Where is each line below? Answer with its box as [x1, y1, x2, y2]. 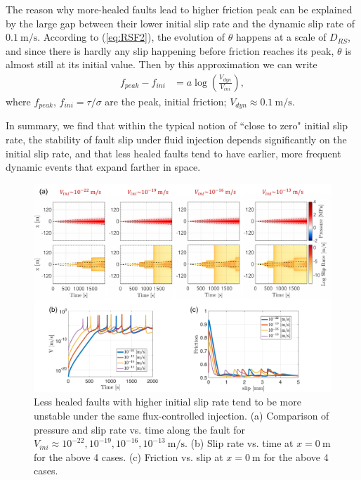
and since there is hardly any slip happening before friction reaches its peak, [6, 43, 334, 58]
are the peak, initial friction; [105, 94, 227, 108]
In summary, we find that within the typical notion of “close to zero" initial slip [6, 118, 348, 133]
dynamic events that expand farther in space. [6, 160, 201, 174]
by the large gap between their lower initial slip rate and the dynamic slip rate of [6, 15, 355, 30]
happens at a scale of [235, 30, 327, 44]
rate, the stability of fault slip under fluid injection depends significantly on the [6, 132, 347, 147]
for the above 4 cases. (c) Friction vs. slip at [34, 449, 223, 464]
